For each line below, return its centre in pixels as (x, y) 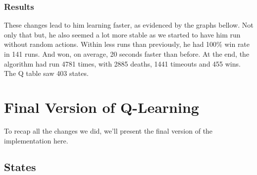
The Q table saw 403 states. (46, 73)
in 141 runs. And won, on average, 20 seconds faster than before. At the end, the (127, 54)
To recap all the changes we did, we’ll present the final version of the (108, 130)
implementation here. (36, 140)
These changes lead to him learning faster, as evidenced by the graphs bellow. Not (129, 25)
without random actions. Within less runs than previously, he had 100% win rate (127, 44)
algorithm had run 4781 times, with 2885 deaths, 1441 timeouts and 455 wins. (122, 63)
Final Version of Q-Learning (102, 107)
